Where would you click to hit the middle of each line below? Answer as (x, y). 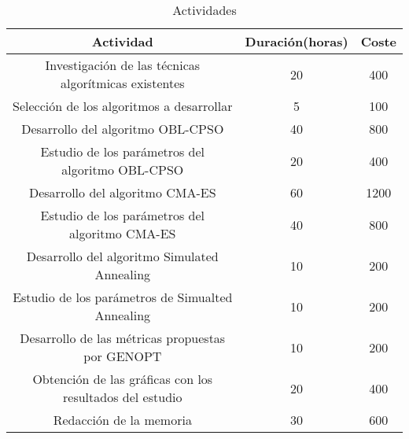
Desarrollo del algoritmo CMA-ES (122, 192)
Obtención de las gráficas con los (123, 379)
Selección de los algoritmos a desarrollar (123, 106)
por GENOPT (123, 356)
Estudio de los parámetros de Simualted (123, 297)
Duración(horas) (297, 41)
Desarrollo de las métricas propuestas (123, 338)
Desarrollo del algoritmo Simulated (122, 256)
